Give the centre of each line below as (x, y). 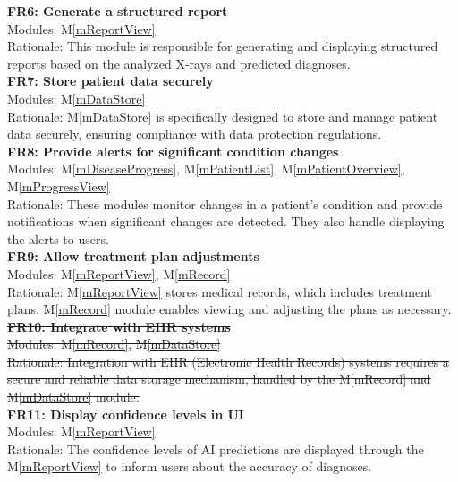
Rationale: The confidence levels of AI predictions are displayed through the (216, 448)
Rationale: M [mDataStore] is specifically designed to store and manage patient (223, 116)
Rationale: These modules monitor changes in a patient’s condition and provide (225, 203)
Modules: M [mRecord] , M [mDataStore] (114, 344)
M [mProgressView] (59, 186)
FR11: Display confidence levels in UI (126, 414)
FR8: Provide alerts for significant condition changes (173, 151)
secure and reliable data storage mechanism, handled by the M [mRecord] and (219, 379)
